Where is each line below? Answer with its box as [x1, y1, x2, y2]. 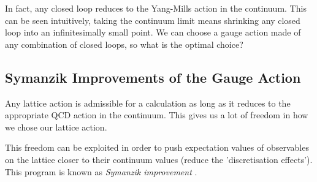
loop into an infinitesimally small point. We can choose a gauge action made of [5, 26, 301, 39]
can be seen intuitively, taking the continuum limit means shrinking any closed [5, 13, 300, 26]
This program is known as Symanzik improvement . [5, 165, 197, 178]
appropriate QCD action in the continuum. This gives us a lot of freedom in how [5, 108, 308, 121]
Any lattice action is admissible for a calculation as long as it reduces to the [5, 96, 291, 109]
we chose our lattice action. [5, 120, 107, 133]
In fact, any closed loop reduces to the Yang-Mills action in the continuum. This [5, 2, 307, 14]
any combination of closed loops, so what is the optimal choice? [5, 37, 243, 50]
